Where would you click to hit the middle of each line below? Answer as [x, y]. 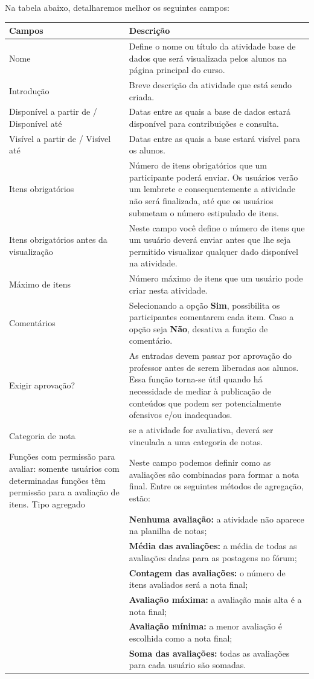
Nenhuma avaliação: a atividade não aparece [216, 519]
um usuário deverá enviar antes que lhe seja [210, 240]
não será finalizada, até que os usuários [201, 201]
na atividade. [153, 263]
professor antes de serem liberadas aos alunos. [214, 367]
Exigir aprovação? [42, 385]
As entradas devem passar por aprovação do [210, 356]
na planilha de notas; [168, 531]
